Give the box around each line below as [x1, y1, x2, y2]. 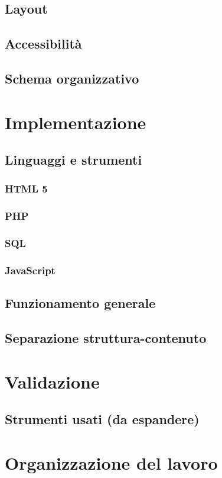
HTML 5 [5, 181, 48, 196]
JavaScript [5, 262, 56, 277]
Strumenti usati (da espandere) [5, 410, 200, 428]
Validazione [5, 369, 100, 393]
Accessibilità [5, 34, 82, 53]
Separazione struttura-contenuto [5, 329, 207, 347]
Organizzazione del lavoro [5, 450, 218, 474]
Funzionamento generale [5, 294, 156, 312]
